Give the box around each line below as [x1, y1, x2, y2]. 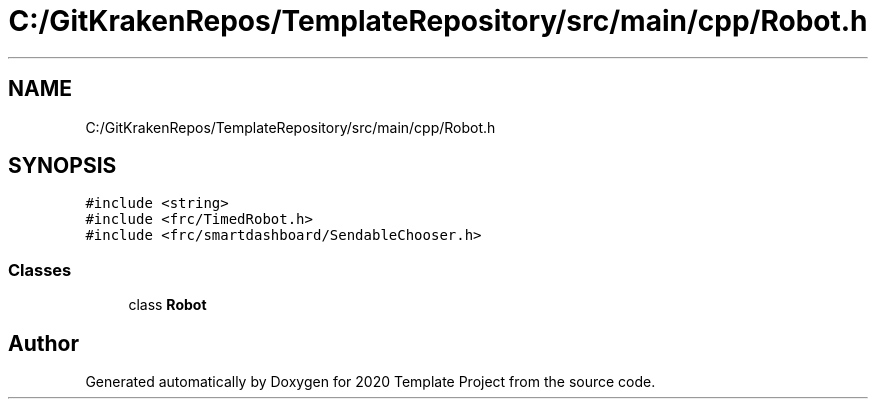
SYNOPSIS [8, 153, 117, 179]
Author [8, 330, 79, 356]
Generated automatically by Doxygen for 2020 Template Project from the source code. [85, 373, 656, 391]
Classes [8, 259, 72, 280]
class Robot [128, 296, 207, 314]
